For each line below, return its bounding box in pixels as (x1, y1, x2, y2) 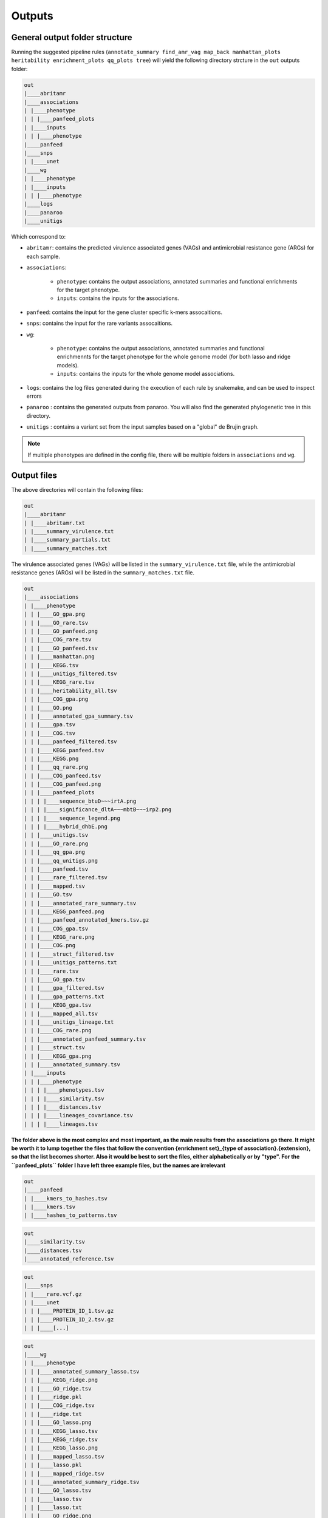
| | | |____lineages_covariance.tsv (24, 1112, 134, 1119)
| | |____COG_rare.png (24, 1027, 92, 1034)
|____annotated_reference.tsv (24, 1256, 114, 1262)
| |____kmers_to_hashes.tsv (24, 1195, 108, 1202)
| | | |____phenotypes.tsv (24, 1087, 104, 1094)
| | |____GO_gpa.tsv (24, 976, 85, 983)
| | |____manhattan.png (24, 653, 95, 660)
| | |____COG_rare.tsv (24, 636, 92, 643)
